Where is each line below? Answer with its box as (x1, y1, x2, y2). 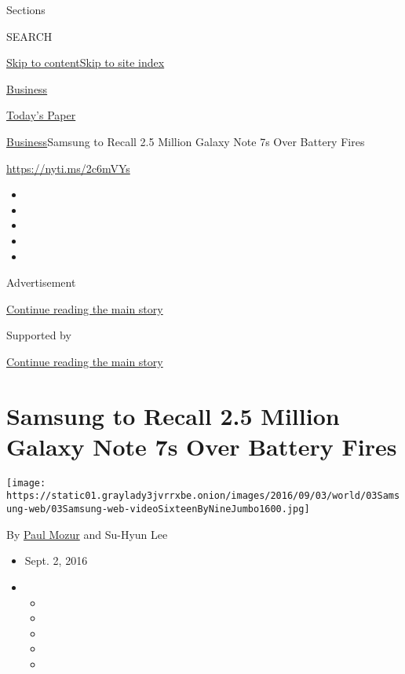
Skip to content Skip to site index (6, 54, 165, 71)
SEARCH (6, 27, 53, 44)
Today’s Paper (6, 107, 76, 123)
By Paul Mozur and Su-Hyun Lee (6, 526, 168, 542)
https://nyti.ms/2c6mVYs (6, 159, 130, 176)
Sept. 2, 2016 (24, 552, 88, 569)
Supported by (6, 327, 71, 343)
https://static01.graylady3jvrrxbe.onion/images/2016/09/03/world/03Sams (6, 490, 400, 502)
